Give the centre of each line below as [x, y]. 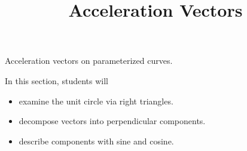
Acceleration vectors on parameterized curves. [89, 61]
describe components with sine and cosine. [96, 141]
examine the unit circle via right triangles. [96, 101]
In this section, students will [57, 80]
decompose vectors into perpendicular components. [112, 121]
